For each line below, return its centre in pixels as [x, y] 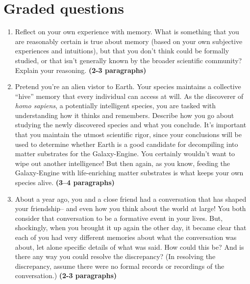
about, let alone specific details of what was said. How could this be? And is [129, 247]
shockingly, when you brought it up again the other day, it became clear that [131, 227]
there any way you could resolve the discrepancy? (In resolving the [115, 256]
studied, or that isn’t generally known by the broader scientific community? [128, 60]
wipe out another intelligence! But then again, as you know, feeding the [123, 163]
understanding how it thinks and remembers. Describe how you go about [125, 115]
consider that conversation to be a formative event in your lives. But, [119, 218]
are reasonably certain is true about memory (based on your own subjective [129, 41]
